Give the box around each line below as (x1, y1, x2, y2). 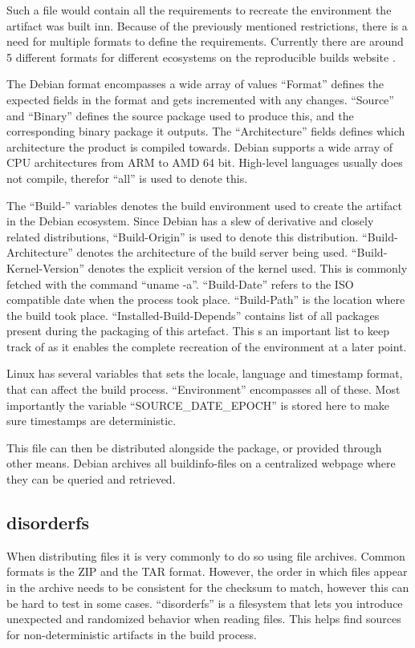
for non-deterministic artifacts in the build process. (6, 626, 257, 642)
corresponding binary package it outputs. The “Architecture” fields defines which (6, 123, 405, 140)
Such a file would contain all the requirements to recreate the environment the (6, 2, 392, 18)
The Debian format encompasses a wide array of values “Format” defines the (6, 75, 384, 92)
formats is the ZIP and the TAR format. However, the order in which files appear (6, 563, 408, 580)
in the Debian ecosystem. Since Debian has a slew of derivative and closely (6, 213, 374, 229)
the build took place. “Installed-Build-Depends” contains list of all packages (6, 306, 380, 323)
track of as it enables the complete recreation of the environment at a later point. (6, 338, 407, 354)
